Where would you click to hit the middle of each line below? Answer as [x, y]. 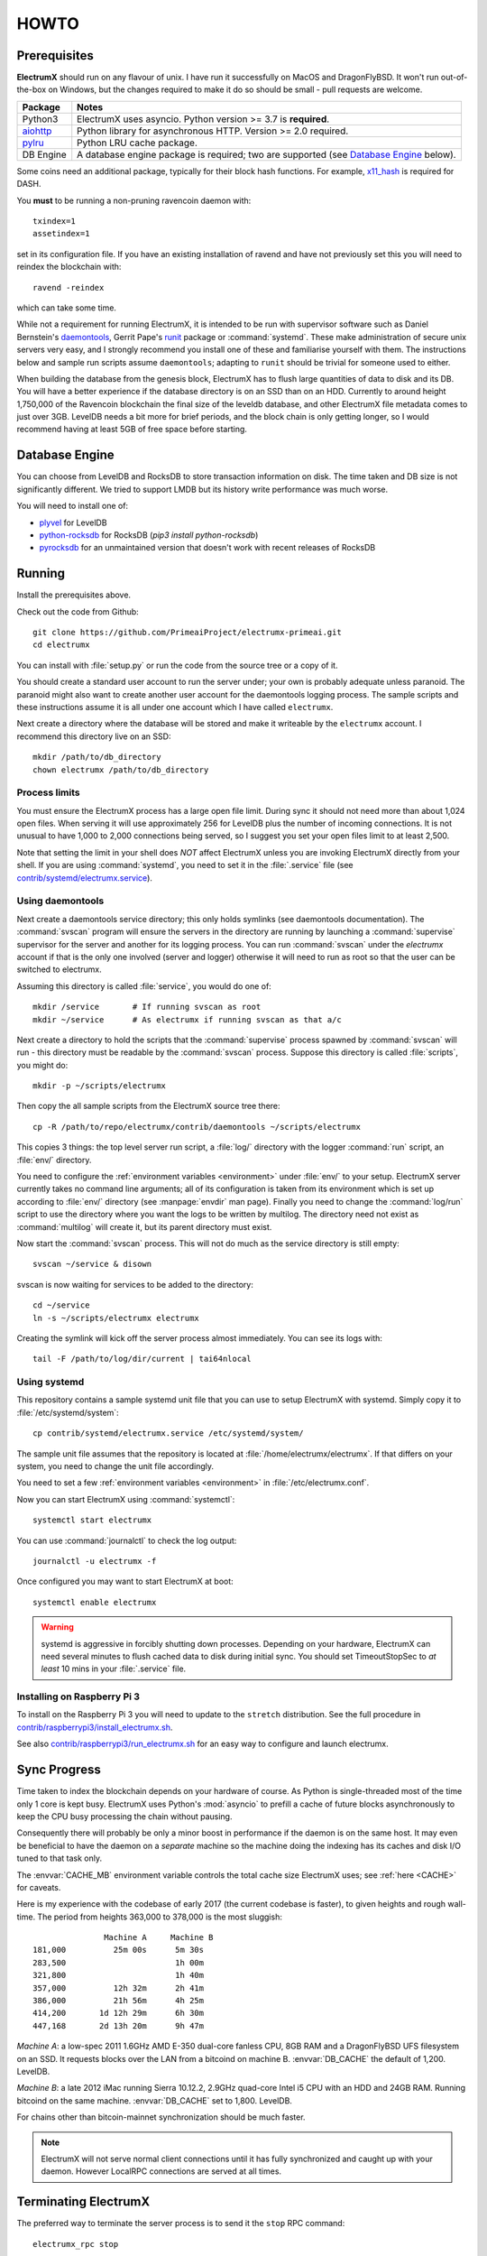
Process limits [48, 792]
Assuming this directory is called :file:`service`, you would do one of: [144, 986]
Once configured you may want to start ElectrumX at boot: [125, 1581]
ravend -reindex [69, 287]
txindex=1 [54, 222]
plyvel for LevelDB [73, 522]
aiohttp [37, 131]
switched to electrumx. [60, 969]
